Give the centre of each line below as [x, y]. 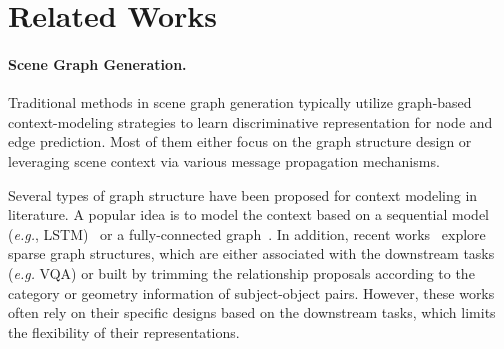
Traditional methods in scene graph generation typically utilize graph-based [240, 102]
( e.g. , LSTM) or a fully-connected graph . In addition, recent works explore [247, 233]
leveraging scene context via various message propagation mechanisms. [224, 160]
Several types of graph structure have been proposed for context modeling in [243, 194]
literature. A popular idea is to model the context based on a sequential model [249, 214]
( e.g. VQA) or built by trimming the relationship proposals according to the [241, 272]
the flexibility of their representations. [124, 331]
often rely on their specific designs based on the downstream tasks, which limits [252, 312]
